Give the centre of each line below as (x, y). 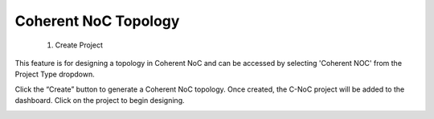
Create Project (79, 45)
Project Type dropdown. (55, 74)
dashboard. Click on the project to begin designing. (100, 101)
